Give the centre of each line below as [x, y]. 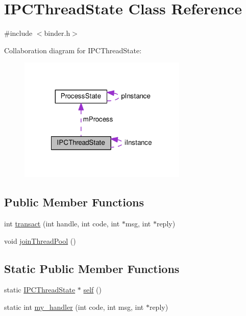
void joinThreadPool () [40, 240]
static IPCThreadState [40, 290]
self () [92, 290]
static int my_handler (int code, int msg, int [74, 307]
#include [18, 33]
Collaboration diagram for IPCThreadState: [73, 50]
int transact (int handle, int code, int [62, 224]
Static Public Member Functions [92, 268]
